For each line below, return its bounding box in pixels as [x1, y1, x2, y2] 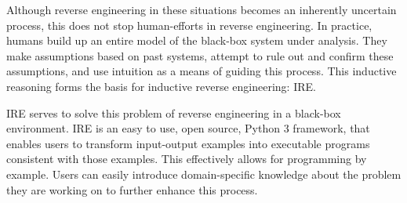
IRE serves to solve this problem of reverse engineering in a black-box [6, 104, 341, 121]
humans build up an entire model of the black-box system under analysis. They [6, 32, 387, 49]
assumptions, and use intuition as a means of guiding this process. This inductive [6, 63, 397, 79]
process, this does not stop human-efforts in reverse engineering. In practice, [6, 16, 372, 33]
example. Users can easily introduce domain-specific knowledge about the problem [6, 165, 402, 182]
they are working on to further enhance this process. [6, 181, 258, 198]
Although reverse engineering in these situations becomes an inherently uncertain [6, 2, 397, 17]
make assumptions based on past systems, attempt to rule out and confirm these [6, 47, 394, 63]
